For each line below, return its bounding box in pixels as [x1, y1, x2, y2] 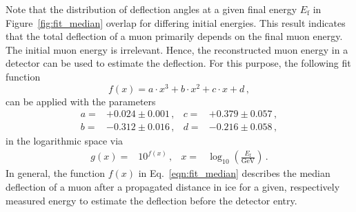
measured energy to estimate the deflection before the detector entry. [6, 193, 297, 207]
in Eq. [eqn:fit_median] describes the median [138, 166, 330, 180]
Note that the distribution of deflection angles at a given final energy [6, 2, 297, 16]
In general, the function [6, 166, 105, 180]
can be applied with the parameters [6, 94, 156, 108]
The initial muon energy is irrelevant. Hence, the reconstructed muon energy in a [6, 42, 348, 56]
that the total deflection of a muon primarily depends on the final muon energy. [6, 29, 343, 43]
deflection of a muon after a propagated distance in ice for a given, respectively [6, 179, 340, 193]
